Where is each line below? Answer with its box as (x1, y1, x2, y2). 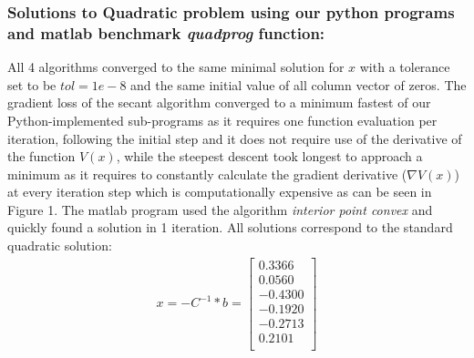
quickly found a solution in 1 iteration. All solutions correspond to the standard (7, 218, 453, 237)
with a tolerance (359, 57, 450, 77)
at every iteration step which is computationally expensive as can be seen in (7, 182, 432, 201)
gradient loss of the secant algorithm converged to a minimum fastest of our (7, 93, 431, 112)
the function (7, 147, 76, 166)
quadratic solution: (7, 236, 112, 255)
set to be (7, 75, 57, 94)
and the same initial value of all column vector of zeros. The (130, 75, 467, 94)
